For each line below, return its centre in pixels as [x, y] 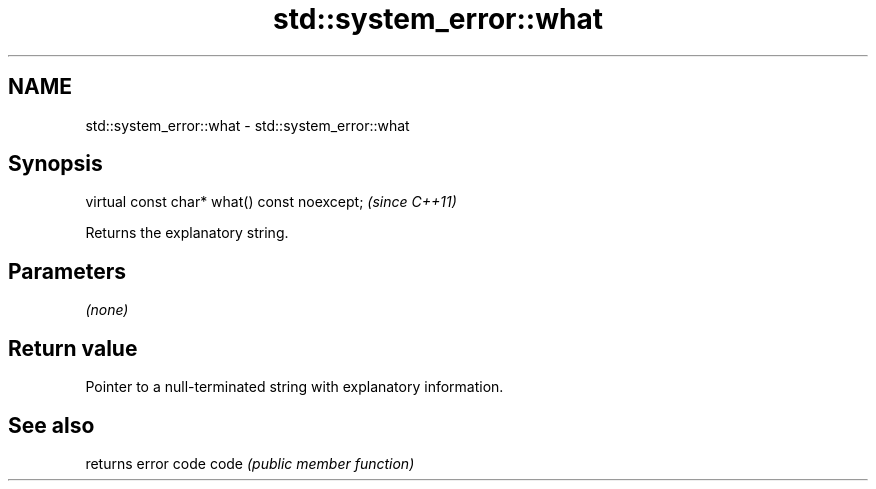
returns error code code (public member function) [250, 463]
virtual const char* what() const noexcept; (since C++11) [271, 202]
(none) [107, 310]
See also [51, 425]
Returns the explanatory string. [187, 233]
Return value [73, 348]
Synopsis [55, 164]
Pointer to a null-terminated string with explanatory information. [294, 387]
